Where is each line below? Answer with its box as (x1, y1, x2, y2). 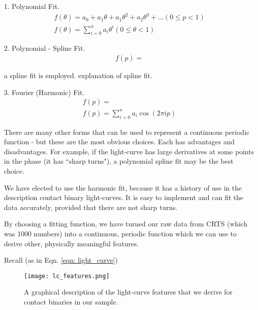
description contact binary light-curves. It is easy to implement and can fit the (4, 192, 244, 203)
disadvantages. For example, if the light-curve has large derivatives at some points (4, 146, 254, 156)
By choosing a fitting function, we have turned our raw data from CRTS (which (4, 218, 248, 229)
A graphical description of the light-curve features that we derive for (24, 287, 233, 297)
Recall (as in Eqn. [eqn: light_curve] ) (4, 255, 118, 265)
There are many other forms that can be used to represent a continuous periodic (4, 126, 250, 137)
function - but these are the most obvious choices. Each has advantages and (4, 136, 235, 147)
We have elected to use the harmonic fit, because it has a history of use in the (4, 182, 242, 193)
